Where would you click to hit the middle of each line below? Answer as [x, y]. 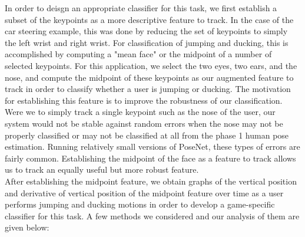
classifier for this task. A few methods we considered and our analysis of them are [152, 215]
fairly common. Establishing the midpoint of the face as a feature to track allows [150, 158]
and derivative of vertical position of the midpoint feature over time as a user [144, 192]
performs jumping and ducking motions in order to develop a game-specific [140, 204]
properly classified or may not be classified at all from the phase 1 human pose [147, 135]
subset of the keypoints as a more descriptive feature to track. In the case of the [149, 19]
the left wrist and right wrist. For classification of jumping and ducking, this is [147, 42]
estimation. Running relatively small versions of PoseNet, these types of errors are [152, 147]
